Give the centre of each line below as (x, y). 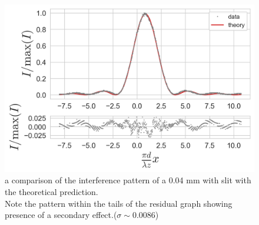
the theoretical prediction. (52, 192)
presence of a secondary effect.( (61, 215)
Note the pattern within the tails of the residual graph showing (119, 203)
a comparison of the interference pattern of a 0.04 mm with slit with (128, 180)
